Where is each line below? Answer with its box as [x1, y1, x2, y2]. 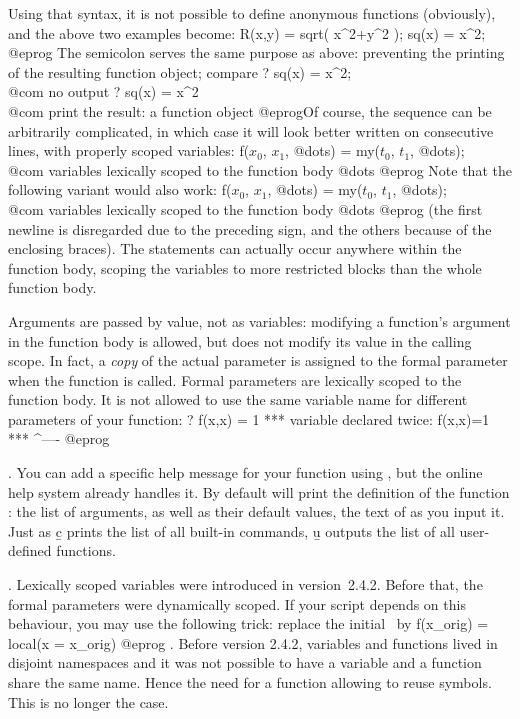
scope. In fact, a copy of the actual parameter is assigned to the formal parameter [8, 350, 508, 371]
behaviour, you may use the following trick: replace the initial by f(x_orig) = [8, 613, 489, 634]
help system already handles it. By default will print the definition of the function [8, 481, 510, 502]
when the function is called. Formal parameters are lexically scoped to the [8, 369, 462, 390]
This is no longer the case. [8, 691, 169, 712]
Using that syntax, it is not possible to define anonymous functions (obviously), [8, 3, 496, 23]
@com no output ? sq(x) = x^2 [8, 81, 199, 102]
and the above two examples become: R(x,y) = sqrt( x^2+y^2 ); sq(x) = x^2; [8, 22, 486, 43]
